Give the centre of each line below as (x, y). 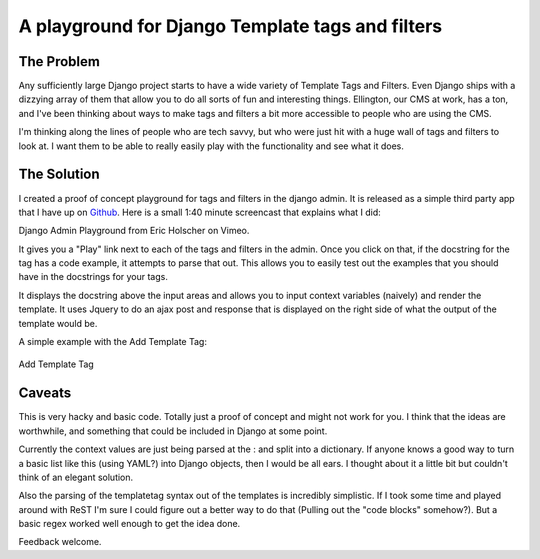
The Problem (59, 61)
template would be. (58, 323)
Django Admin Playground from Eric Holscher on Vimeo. (134, 231)
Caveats (45, 393)
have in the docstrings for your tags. (93, 277)
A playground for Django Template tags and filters (230, 26)
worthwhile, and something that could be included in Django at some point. (173, 431)
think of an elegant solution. (76, 477)
